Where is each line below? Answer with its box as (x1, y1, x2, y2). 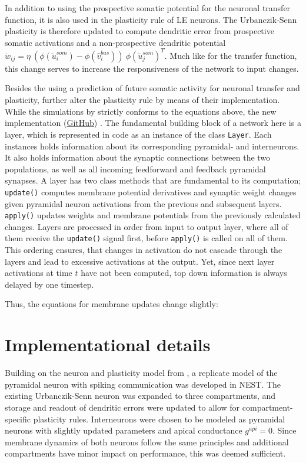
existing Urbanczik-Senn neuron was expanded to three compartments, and (5, 389, 276, 402)
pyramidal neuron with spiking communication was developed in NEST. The (5, 378, 281, 390)
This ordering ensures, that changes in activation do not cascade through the (5, 244, 282, 256)
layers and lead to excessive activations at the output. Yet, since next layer (5, 255, 275, 267)
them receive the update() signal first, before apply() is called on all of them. (5, 232, 288, 244)
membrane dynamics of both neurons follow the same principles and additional (5, 435, 289, 448)
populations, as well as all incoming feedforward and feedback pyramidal (5, 162, 266, 175)
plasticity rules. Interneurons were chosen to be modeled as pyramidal (33, 412, 285, 425)
